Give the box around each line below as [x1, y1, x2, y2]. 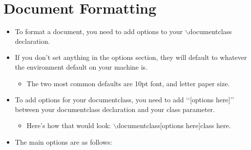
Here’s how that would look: [26, 120, 111, 131]
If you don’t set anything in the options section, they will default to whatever [15, 52, 247, 62]
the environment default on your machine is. [15, 61, 148, 72]
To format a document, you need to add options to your [15, 26, 183, 37]
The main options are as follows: [15, 136, 112, 147]
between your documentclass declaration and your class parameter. [15, 104, 215, 114]
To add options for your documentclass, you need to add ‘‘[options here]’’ [15, 94, 234, 105]
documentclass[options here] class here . [117, 120, 231, 131]
